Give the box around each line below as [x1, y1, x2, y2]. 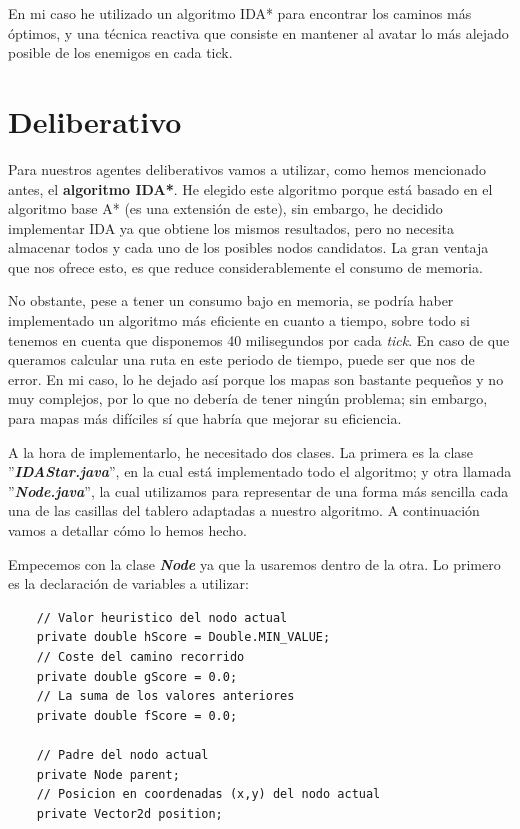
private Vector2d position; [36, 806, 223, 821]
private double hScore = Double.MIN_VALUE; [36, 630, 331, 645]
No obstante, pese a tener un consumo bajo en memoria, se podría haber [8, 290, 454, 311]
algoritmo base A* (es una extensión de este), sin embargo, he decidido [8, 198, 443, 219]
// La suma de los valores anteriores [36, 689, 295, 704]
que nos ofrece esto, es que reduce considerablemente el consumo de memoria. [8, 256, 483, 277]
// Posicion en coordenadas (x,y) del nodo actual [36, 787, 381, 802]
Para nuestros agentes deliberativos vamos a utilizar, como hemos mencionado [8, 158, 486, 179]
